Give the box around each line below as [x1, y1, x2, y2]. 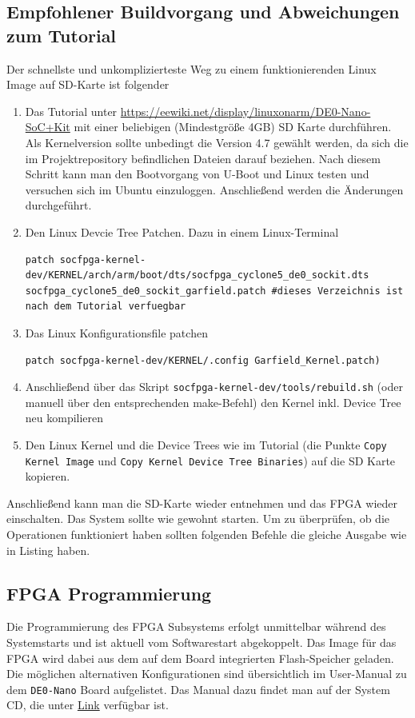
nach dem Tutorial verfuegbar [25, 301, 186, 313]
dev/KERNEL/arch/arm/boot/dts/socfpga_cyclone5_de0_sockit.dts [25, 269, 369, 281]
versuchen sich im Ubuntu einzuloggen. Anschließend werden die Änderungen [25, 181, 404, 197]
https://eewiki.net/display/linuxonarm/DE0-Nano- [120, 102, 371, 119]
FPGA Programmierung [6, 580, 212, 605]
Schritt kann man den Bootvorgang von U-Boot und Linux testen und [25, 166, 369, 182]
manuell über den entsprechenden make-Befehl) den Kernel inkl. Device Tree [25, 393, 401, 410]
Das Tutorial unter [25, 102, 118, 119]
